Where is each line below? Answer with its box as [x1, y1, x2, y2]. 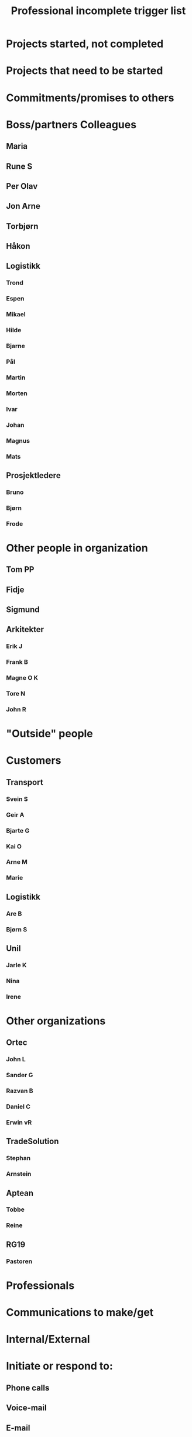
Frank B [6, 658, 28, 666]
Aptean [6, 1188, 34, 1198]
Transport [6, 777, 43, 787]
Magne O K [6, 674, 39, 682]
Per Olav [6, 181, 38, 191]
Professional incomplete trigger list [11, 4, 186, 18]
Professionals [6, 1279, 75, 1292]
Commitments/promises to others [6, 91, 174, 104]
